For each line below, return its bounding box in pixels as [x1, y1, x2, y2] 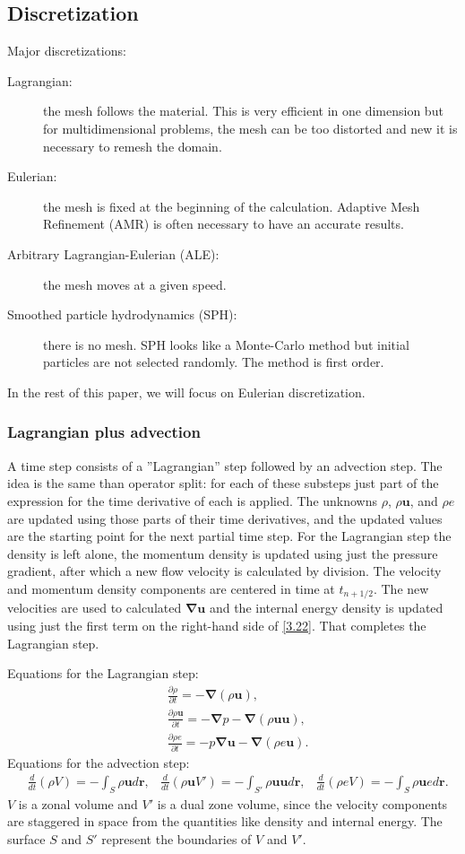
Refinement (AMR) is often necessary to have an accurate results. [43, 214, 404, 233]
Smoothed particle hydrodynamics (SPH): [7, 305, 237, 324]
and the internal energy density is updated [209, 598, 443, 617]
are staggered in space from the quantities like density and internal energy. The [7, 812, 443, 831]
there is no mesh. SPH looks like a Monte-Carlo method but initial [43, 335, 409, 353]
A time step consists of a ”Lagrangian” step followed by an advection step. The [7, 456, 443, 475]
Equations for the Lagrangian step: [7, 664, 199, 683]
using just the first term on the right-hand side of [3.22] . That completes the [7, 615, 426, 634]
